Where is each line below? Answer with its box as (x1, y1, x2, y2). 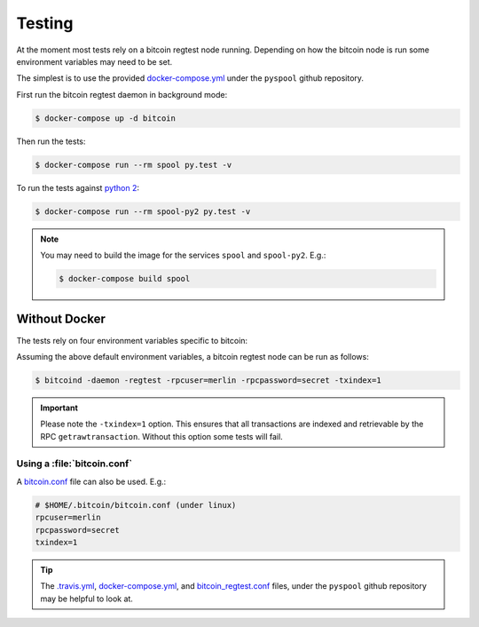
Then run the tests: (16, 136, 86, 147)
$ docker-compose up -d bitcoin (35, 113, 177, 123)
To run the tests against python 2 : (16, 182, 140, 193)
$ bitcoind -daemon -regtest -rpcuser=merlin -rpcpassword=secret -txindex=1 (35, 375, 381, 385)
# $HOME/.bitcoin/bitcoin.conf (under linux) (35, 500, 237, 510)
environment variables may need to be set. (16, 56, 173, 67)
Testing (16, 13, 74, 33)
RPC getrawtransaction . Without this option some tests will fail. (40, 431, 283, 441)
